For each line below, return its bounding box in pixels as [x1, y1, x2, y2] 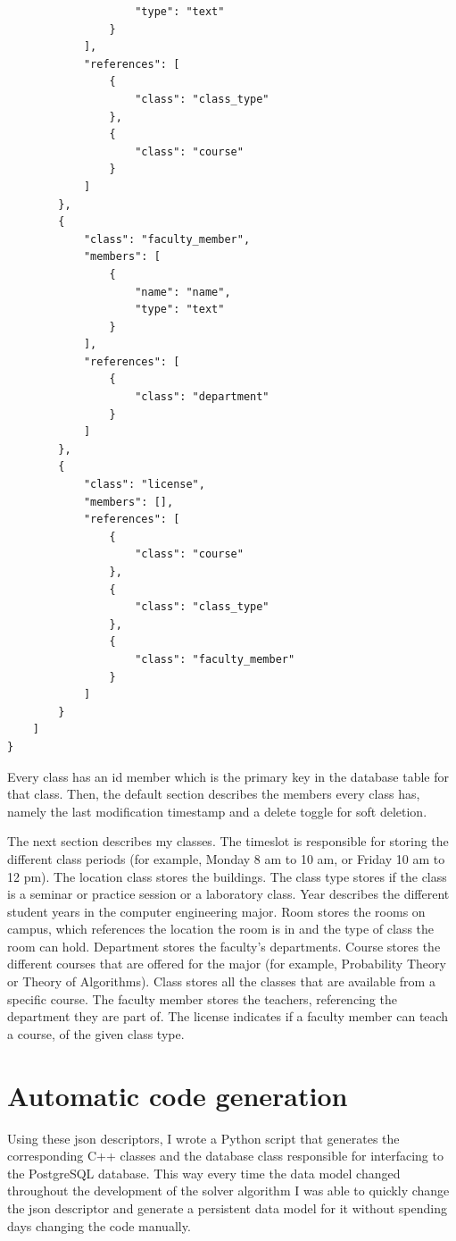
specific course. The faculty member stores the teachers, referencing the [7, 989, 397, 1008]
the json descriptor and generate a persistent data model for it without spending [7, 1198, 447, 1217]
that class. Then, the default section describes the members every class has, [7, 784, 420, 803]
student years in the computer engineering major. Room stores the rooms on [7, 901, 426, 920]
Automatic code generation [7, 1077, 348, 1113]
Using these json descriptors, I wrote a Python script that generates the [7, 1128, 400, 1147]
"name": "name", [135, 285, 231, 298]
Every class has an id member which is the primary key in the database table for [7, 767, 450, 785]
